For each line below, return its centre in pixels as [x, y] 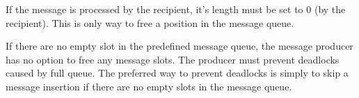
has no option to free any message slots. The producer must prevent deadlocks [173, 59]
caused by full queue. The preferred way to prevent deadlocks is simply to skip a [177, 73]
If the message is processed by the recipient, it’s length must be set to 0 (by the [176, 9]
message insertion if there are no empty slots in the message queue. [149, 86]
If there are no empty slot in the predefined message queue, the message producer [179, 46]
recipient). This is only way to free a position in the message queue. [150, 22]
